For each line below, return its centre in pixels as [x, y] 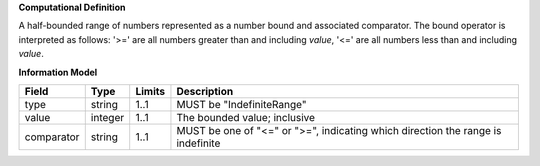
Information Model [58, 72]
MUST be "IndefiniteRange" [241, 104]
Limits [150, 91]
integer [107, 117]
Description [205, 91]
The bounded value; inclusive [245, 117]
